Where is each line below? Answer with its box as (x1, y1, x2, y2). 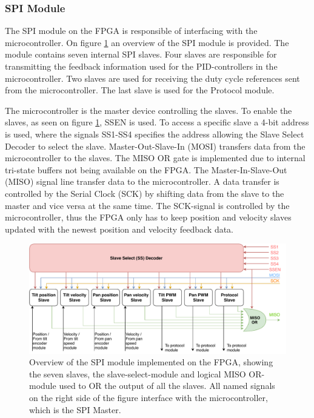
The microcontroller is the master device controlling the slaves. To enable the (5, 104, 292, 116)
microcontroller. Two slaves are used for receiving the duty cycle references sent (5, 71, 300, 84)
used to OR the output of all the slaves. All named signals (59, 379, 275, 392)
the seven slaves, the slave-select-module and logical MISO (29, 367, 246, 380)
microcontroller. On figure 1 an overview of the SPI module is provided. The (5, 36, 289, 48)
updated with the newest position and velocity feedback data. (5, 222, 234, 235)
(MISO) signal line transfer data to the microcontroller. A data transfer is (5, 175, 279, 188)
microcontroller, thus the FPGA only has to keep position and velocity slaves (5, 211, 292, 224)
